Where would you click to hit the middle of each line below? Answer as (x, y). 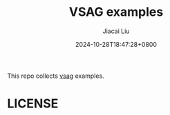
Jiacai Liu (116, 31)
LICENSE (33, 104)
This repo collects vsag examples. (56, 76)
